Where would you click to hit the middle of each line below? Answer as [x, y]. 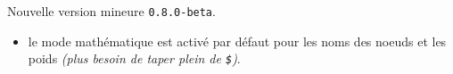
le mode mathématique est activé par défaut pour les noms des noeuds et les [237, 41]
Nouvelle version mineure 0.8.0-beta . [111, 11]
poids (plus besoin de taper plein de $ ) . [134, 58]
